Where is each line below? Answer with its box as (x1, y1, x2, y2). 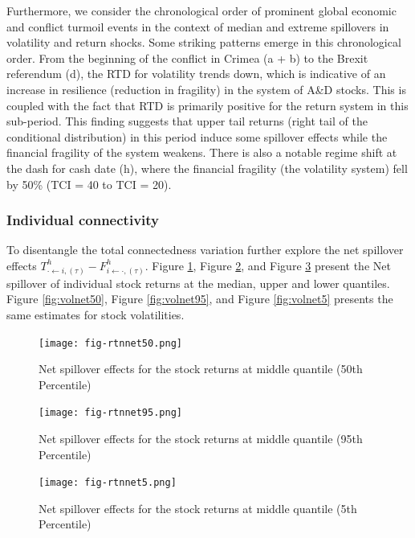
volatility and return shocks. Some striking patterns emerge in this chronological (6, 34, 401, 51)
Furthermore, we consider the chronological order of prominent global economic (6, 2, 397, 18)
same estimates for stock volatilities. (6, 306, 185, 322)
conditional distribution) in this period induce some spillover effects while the (6, 128, 388, 145)
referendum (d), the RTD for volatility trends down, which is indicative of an (6, 65, 386, 82)
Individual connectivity (6, 210, 159, 230)
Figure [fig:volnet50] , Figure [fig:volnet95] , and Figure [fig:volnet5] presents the (6, 290, 393, 307)
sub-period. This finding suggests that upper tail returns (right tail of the (6, 113, 368, 129)
